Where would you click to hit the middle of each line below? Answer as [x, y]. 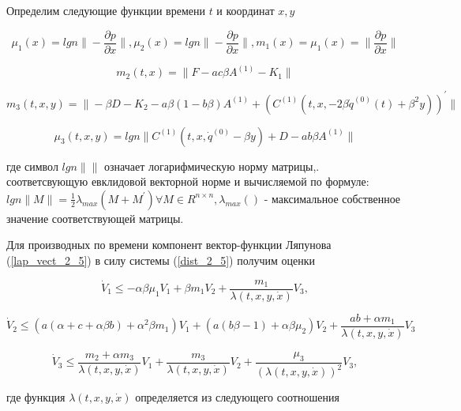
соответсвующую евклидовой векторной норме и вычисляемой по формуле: [188, 181]
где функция [36, 397]
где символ [32, 166]
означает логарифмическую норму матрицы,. [212, 166]
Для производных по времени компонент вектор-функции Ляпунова [169, 245]
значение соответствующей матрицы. [95, 218]
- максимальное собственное [332, 198]
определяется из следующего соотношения [237, 397]
